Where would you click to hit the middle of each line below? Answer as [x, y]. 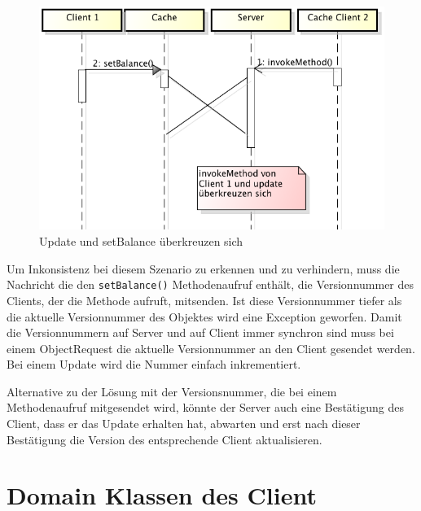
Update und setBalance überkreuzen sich [141, 241]
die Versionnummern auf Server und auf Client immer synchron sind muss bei [200, 332]
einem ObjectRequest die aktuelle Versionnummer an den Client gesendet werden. [211, 348]
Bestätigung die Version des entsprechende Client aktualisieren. [164, 439]
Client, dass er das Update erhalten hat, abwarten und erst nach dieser [184, 424]
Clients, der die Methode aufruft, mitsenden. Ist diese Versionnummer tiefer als [204, 300]
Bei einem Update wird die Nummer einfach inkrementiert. [154, 364]
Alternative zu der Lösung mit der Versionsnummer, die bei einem [172, 391]
